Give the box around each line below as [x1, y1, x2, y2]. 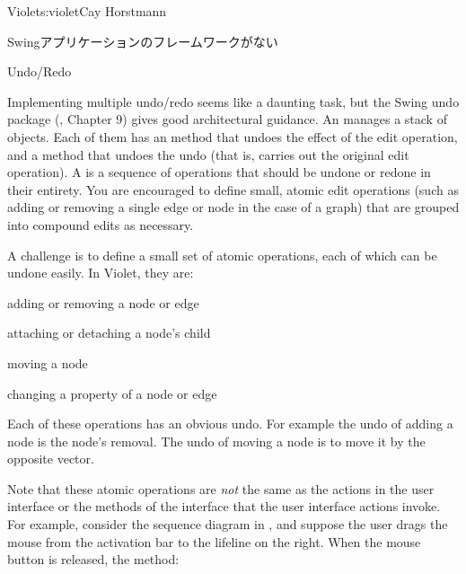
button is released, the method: [7, 550, 180, 569]
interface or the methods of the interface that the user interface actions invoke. [7, 497, 441, 516]
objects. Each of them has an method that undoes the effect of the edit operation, [7, 127, 458, 146]
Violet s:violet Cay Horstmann [7, 2, 167, 20]
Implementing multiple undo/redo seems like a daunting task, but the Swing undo [7, 92, 460, 110]
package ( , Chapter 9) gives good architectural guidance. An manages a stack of [7, 110, 447, 128]
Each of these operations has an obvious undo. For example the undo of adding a [7, 414, 453, 433]
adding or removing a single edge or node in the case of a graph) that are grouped [7, 198, 460, 216]
